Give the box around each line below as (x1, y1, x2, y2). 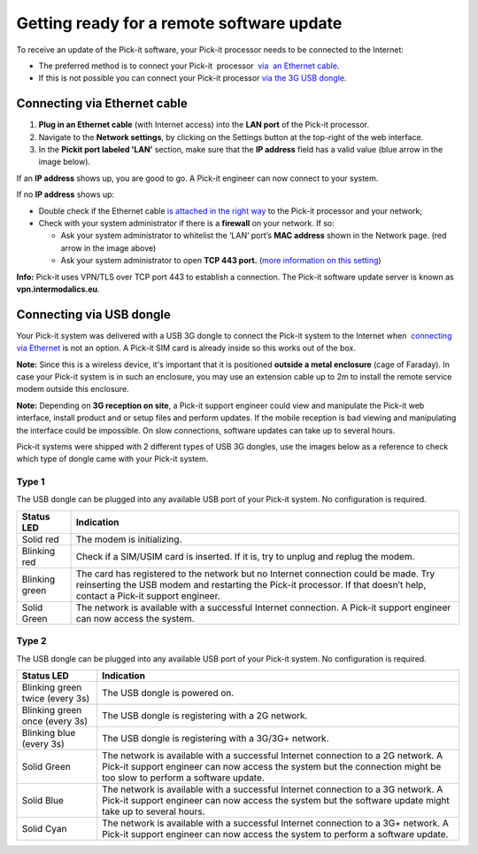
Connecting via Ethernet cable (16, 96, 188, 111)
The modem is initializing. (75, 533, 182, 545)
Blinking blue (21, 727, 76, 740)
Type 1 (16, 475, 45, 488)
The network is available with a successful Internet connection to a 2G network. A (102, 749, 443, 762)
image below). (38, 156, 91, 168)
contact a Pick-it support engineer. (75, 590, 220, 602)
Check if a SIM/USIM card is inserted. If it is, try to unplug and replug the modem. (75, 550, 415, 562)
